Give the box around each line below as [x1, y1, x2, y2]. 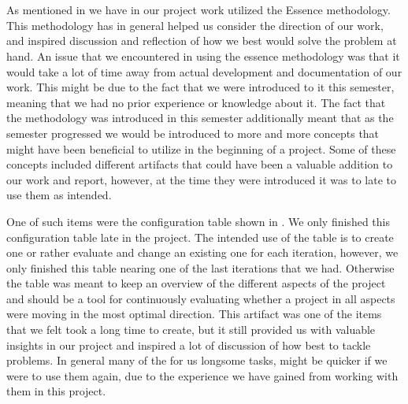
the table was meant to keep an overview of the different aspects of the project [6, 275, 386, 291]
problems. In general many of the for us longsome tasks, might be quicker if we [6, 352, 388, 369]
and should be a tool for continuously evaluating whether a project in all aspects [6, 290, 395, 306]
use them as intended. [6, 187, 112, 203]
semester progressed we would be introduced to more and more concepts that [6, 124, 380, 141]
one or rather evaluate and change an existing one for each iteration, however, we [6, 244, 399, 261]
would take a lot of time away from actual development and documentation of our [6, 63, 402, 80]
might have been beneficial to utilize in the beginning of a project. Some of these [6, 140, 396, 157]
